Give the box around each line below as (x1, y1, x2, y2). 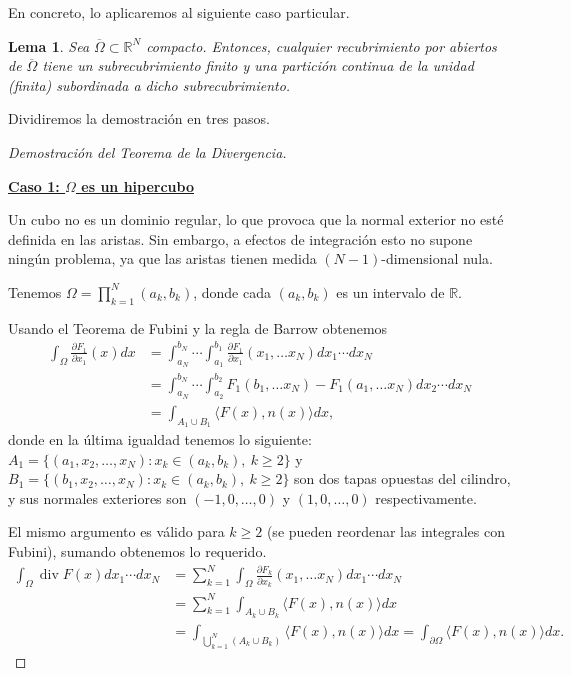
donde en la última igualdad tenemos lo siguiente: (8, 429, 312, 450)
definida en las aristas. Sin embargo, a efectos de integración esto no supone (8, 228, 473, 249)
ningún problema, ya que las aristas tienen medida (8, 248, 317, 269)
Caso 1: (8, 175, 60, 196)
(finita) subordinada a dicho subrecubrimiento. (8, 74, 291, 95)
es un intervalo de (336, 281, 445, 302)
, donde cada (193, 281, 272, 302)
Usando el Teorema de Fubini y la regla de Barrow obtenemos (8, 317, 388, 338)
